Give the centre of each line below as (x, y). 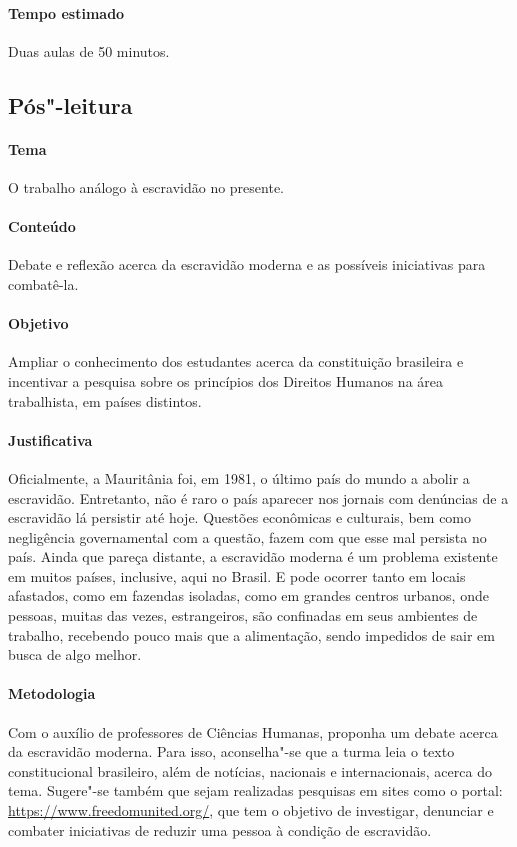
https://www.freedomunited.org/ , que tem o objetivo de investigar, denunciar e (251, 810)
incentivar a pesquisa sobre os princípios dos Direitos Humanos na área (225, 380)
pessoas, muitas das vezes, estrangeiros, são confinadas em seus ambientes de (243, 615)
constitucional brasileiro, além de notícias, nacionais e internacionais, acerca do (250, 770)
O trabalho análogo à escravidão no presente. (146, 186)
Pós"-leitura (70, 104)
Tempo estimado (66, 12)
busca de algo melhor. (75, 654)
